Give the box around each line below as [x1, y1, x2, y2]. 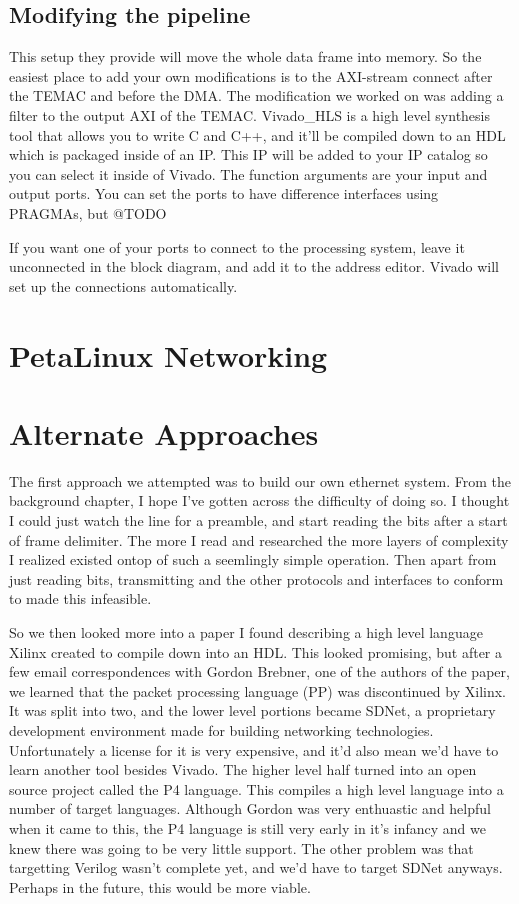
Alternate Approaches [9, 412, 319, 453]
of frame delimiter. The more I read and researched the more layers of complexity [9, 529, 509, 550]
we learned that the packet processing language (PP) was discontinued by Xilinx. [9, 680, 506, 701]
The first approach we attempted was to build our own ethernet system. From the [9, 470, 511, 491]
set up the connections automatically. [9, 275, 238, 296]
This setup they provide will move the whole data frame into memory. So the [9, 46, 482, 67]
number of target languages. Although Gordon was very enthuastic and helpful [9, 798, 491, 819]
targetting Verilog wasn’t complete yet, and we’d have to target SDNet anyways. [9, 857, 503, 878]
